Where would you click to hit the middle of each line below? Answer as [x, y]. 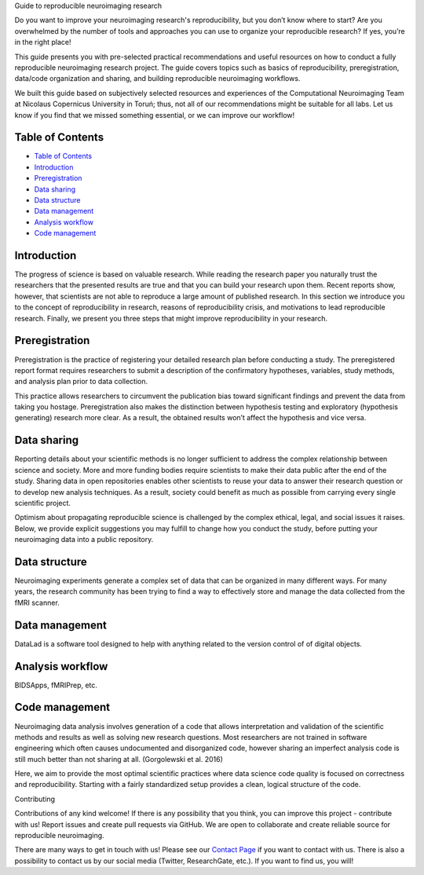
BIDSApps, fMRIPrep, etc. [56, 685]
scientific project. [42, 503]
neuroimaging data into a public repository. [84, 540]
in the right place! [43, 42]
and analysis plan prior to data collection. [81, 382]
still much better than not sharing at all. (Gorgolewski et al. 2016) [119, 759]
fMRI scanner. [37, 602]
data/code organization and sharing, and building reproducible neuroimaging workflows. [157, 79]
